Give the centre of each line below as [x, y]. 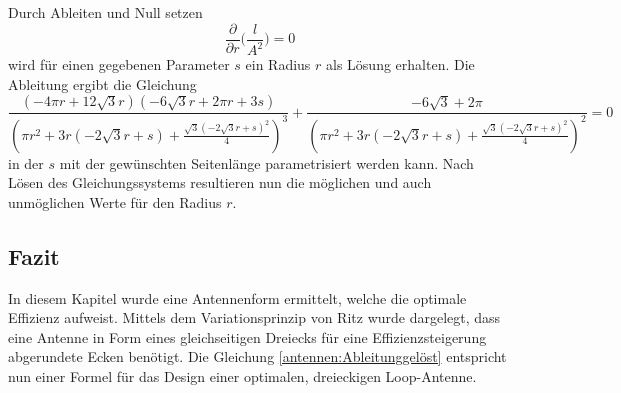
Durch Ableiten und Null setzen [105, 12]
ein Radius [278, 64]
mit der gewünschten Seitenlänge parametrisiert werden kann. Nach [266, 162]
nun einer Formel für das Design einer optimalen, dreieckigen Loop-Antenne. [242, 375]
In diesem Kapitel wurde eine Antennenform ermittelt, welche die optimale [237, 297]
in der [26, 162]
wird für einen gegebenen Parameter [119, 64]
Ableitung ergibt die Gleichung [102, 83]
